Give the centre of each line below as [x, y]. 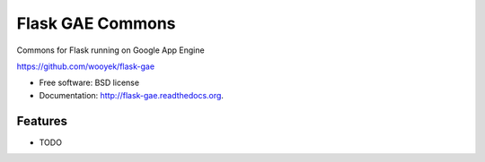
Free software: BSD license [89, 83]
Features [42, 121]
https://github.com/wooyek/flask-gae [86, 66]
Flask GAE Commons [96, 23]
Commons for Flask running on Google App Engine [111, 50]
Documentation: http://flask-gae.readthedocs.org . [132, 95]
